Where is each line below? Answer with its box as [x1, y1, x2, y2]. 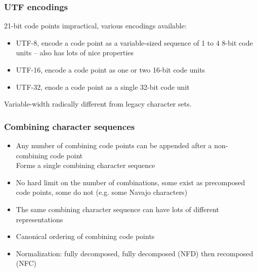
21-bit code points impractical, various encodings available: [4, 20, 187, 31]
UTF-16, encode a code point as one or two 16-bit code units [16, 64, 205, 75]
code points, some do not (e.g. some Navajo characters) [16, 187, 188, 197]
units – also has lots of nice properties [16, 47, 134, 58]
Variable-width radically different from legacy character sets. [4, 98, 192, 109]
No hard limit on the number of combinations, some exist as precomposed [16, 177, 245, 187]
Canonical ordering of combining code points [16, 231, 155, 242]
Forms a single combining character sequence [16, 160, 155, 171]
